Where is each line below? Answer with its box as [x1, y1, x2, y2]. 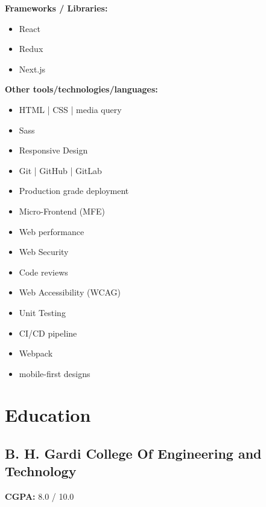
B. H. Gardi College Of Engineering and [5, 444, 262, 463]
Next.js [19, 62, 46, 75]
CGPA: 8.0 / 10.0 [5, 490, 74, 503]
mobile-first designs [19, 367, 90, 379]
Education [5, 402, 91, 427]
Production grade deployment [19, 184, 129, 197]
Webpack [19, 347, 53, 360]
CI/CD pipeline [19, 326, 77, 339]
